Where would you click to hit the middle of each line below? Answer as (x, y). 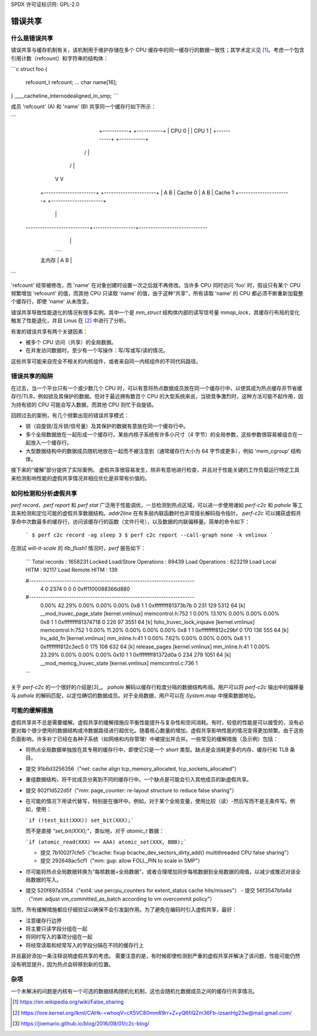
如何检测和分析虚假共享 (44, 493)
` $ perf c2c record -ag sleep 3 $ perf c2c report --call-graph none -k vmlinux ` (149, 535)
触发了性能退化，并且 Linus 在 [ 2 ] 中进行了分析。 (70, 321)
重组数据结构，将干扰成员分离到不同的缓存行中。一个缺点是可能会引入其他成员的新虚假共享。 (139, 780)
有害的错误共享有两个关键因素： (49, 331)
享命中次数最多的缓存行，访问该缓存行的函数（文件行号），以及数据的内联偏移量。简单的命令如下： (130, 521)
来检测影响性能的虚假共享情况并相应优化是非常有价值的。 (80, 478)
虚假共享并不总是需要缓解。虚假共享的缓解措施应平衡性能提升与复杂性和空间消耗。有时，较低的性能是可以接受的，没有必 (157, 722)
